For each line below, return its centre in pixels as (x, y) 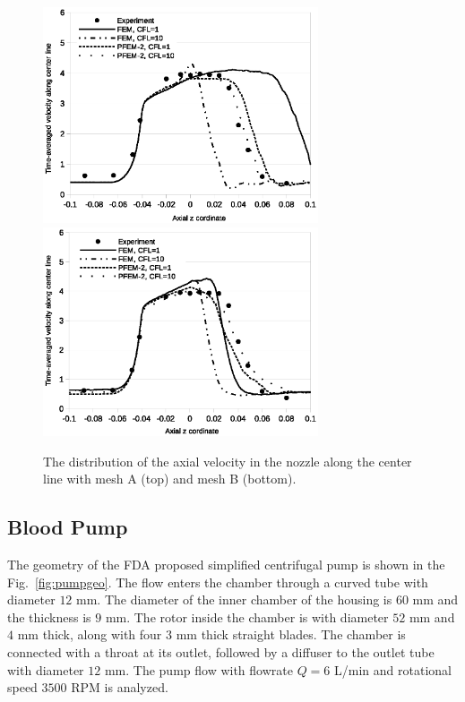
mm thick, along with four (90, 634)
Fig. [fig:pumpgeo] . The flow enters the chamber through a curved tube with (218, 582)
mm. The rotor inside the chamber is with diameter (247, 616)
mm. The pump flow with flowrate (198, 669)
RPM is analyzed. (120, 687)
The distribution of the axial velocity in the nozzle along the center (228, 461)
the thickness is (49, 616)
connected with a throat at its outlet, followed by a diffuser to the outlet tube (221, 651)
